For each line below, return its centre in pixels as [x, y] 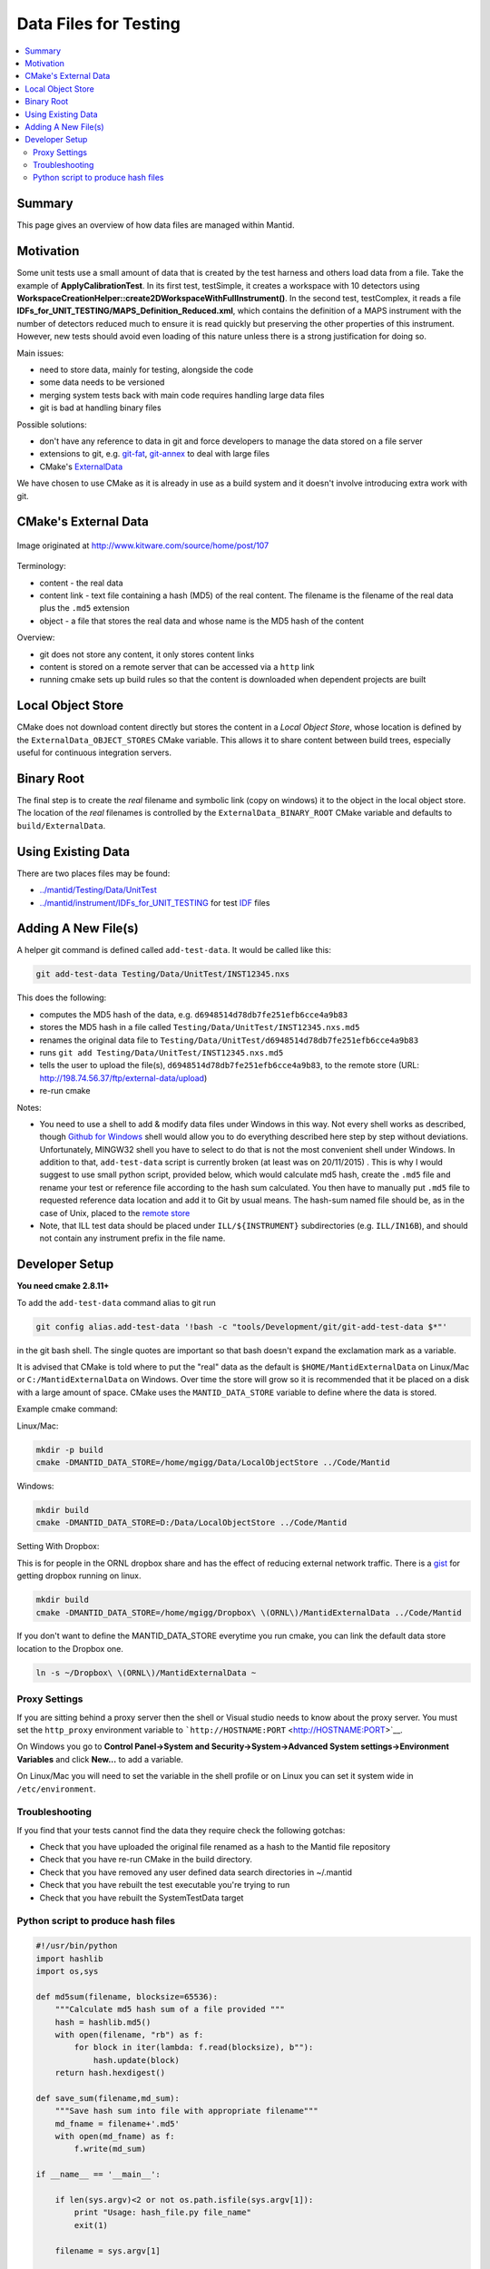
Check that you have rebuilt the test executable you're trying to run [165, 1885]
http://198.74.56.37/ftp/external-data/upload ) [123, 1078]
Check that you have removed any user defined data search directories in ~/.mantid [196, 1872]
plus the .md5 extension [85, 608]
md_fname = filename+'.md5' [118, 2123]
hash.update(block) [137, 2060]
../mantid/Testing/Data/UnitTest [98, 890]
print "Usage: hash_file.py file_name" [162, 2213]
